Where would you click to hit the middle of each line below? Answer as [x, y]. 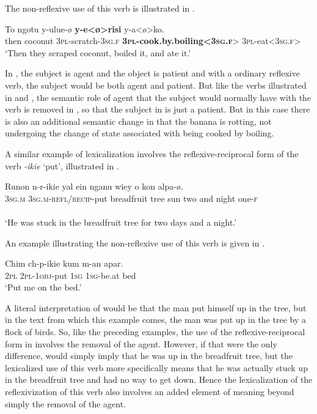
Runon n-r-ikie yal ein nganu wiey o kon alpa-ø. [94, 186]
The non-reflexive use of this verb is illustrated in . [100, 8]
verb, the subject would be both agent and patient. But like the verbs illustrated [156, 85]
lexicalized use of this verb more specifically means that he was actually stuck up [156, 367]
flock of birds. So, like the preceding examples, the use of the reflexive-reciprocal [155, 332]
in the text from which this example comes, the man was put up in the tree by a [155, 320]
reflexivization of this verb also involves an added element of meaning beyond [150, 392]
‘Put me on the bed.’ [43, 287]
